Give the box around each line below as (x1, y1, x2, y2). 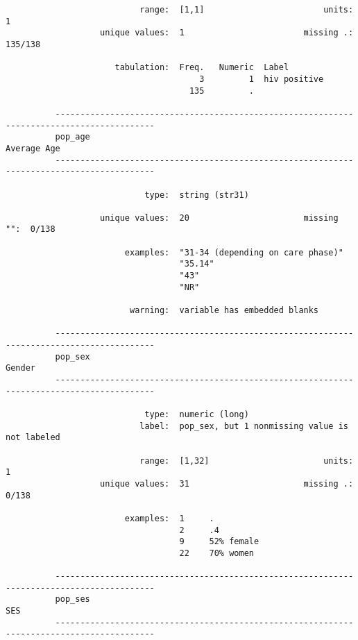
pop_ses (55, 594, 90, 605)
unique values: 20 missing (100, 212, 339, 223)
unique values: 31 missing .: (100, 478, 354, 489)
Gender (6, 363, 35, 373)
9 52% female (179, 537, 259, 547)
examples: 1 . (124, 513, 214, 523)
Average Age (6, 143, 60, 153)
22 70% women (179, 548, 254, 558)
